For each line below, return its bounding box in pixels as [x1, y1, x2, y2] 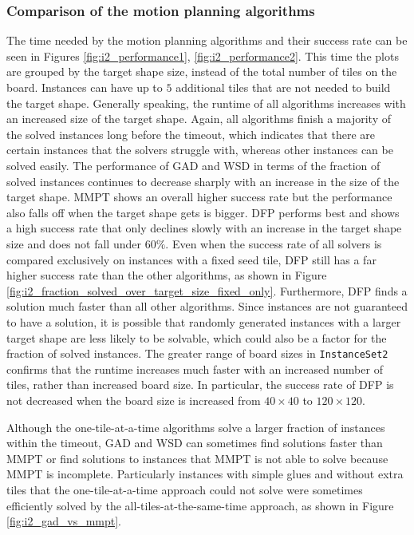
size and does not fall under [6, 235, 141, 252]
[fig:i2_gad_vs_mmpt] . [6, 513, 122, 529]
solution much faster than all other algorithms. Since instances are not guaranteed [6, 298, 408, 315]
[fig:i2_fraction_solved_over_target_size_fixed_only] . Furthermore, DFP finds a [6, 282, 408, 299]
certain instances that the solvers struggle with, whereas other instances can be [6, 141, 393, 158]
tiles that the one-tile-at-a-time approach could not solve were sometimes [6, 481, 363, 497]
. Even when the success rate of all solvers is [165, 235, 382, 252]
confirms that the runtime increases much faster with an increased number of [6, 360, 383, 377]
